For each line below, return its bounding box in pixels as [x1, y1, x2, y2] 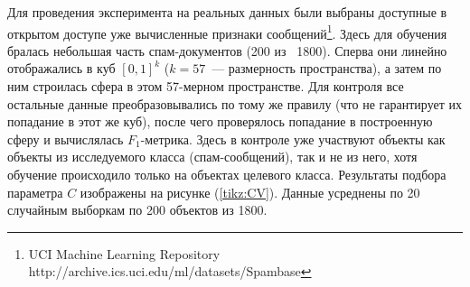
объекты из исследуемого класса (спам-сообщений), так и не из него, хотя [7, 147, 418, 166]
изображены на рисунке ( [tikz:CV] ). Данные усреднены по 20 [80, 182, 420, 201]
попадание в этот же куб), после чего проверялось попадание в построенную [7, 112, 433, 131]
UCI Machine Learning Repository [28, 244, 221, 263]
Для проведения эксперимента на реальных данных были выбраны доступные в [7, 3, 447, 21]
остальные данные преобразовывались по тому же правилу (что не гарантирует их [7, 94, 462, 113]
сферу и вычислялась [7, 129, 124, 148]
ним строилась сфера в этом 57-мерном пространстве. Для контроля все [7, 77, 404, 96]
